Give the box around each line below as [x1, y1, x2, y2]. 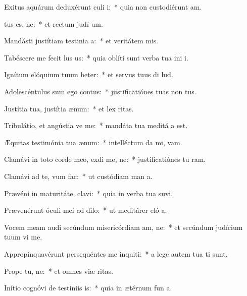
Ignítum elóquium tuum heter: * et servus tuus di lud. [4, 69, 173, 80]
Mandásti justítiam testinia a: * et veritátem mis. [4, 35, 159, 46]
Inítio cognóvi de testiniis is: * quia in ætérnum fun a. [4, 282, 172, 293]
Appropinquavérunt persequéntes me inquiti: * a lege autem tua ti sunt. [4, 248, 228, 259]
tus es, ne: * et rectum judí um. [4, 18, 103, 29]
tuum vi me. [4, 231, 42, 242]
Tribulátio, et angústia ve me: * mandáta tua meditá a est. [4, 120, 188, 131]
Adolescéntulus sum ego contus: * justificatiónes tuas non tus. [4, 86, 196, 96]
